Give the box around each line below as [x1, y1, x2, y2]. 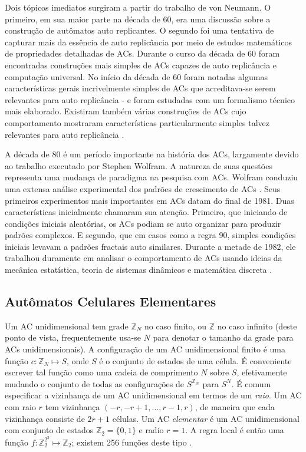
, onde [67, 354, 89, 367]
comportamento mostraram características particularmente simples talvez [5, 116, 269, 128]
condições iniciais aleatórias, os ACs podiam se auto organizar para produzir [5, 217, 281, 229]
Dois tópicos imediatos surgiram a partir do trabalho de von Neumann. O [5, 1, 271, 13]
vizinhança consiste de [5, 412, 85, 424]
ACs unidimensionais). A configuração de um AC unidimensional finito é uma [5, 343, 285, 355]
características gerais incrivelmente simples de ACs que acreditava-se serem [5, 82, 276, 94]
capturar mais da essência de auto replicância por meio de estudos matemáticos [5, 35, 292, 48]
